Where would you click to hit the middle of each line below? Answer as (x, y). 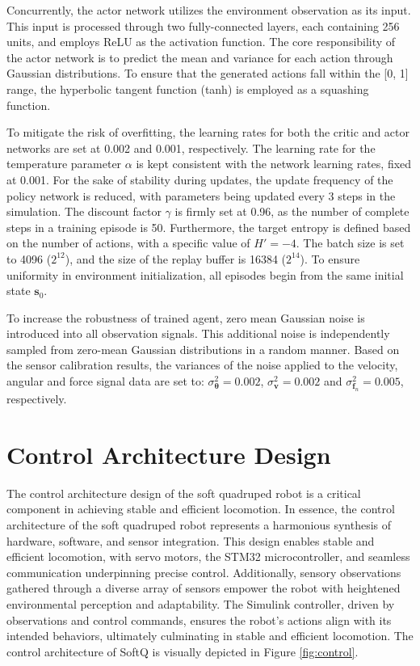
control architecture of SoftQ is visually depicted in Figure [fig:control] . (183, 651)
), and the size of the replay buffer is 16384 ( (176, 258)
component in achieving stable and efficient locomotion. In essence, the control (201, 509)
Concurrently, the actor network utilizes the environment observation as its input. (209, 10)
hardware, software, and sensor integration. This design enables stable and (191, 540)
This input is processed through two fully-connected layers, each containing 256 (203, 25)
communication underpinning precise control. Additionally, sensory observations (204, 572)
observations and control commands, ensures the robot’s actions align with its (199, 620)
